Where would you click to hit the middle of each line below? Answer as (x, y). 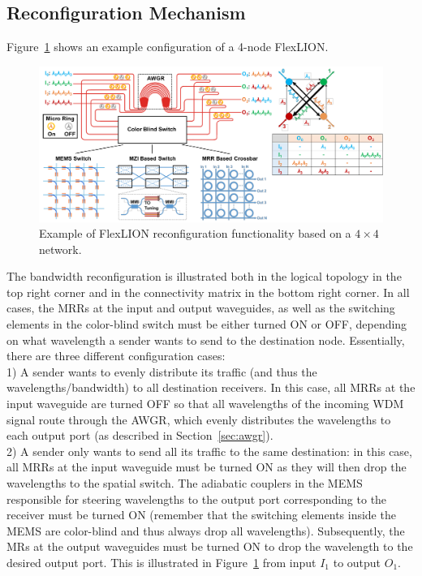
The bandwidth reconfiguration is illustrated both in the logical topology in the (204, 276)
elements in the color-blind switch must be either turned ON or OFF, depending (207, 324)
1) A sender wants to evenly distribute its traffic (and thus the (162, 371)
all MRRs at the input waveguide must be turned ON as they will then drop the (207, 467)
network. (60, 249)
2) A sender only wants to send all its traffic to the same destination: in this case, (209, 451)
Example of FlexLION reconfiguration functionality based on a (195, 233)
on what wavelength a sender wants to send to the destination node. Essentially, (206, 340)
